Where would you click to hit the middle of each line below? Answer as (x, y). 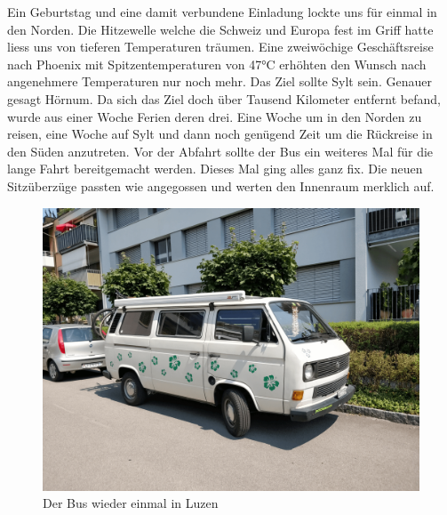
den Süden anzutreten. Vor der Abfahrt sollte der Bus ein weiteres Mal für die (220, 151)
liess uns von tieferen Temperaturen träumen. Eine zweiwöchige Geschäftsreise (220, 47)
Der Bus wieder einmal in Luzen (131, 503)
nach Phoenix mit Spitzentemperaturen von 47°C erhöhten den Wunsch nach (217, 64)
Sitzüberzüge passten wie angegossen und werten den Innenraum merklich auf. (221, 185)
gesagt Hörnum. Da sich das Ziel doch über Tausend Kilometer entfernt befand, (224, 98)
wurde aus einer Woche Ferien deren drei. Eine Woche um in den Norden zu (215, 116)
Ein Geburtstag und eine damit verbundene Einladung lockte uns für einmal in (222, 12)
